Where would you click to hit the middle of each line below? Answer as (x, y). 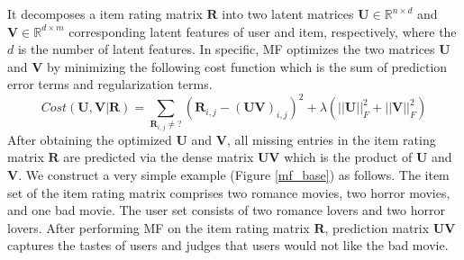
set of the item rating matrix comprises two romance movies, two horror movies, (229, 192)
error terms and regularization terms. (110, 84)
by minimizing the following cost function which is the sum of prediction (247, 66)
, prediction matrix (377, 227)
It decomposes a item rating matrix (105, 13)
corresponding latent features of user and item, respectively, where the (263, 31)
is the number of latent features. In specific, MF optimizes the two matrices (226, 49)
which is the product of (348, 157)
